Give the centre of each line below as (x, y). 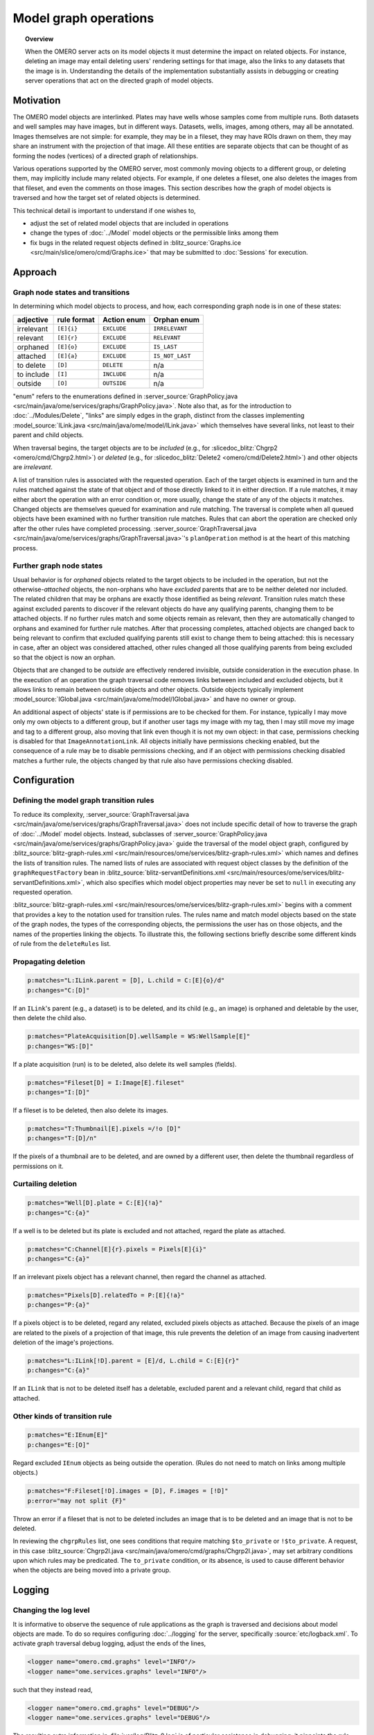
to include (33, 374)
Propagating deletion (49, 961)
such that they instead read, (53, 1689)
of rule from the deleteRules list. (62, 943)
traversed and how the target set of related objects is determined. (107, 198)
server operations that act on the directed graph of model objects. (119, 81)
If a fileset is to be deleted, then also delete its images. (91, 1110)
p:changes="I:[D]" (59, 1092)
